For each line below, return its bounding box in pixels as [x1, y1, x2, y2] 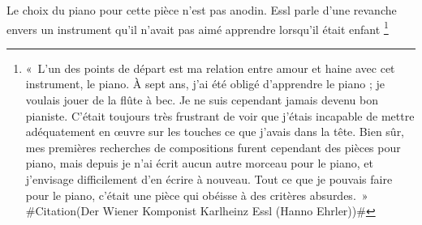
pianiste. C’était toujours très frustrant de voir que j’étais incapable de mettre [25, 107, 415, 124]
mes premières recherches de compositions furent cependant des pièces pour [25, 138, 401, 155]
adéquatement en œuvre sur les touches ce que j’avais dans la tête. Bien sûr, [25, 123, 405, 140]
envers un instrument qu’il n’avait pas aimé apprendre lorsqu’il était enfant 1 [6, 18, 389, 37]
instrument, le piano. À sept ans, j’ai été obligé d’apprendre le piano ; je [25, 75, 385, 92]
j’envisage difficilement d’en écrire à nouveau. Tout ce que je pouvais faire [25, 171, 393, 187]
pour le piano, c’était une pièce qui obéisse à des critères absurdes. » [25, 186, 368, 203]
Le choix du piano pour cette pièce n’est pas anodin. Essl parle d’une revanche [6, 2, 397, 18]
